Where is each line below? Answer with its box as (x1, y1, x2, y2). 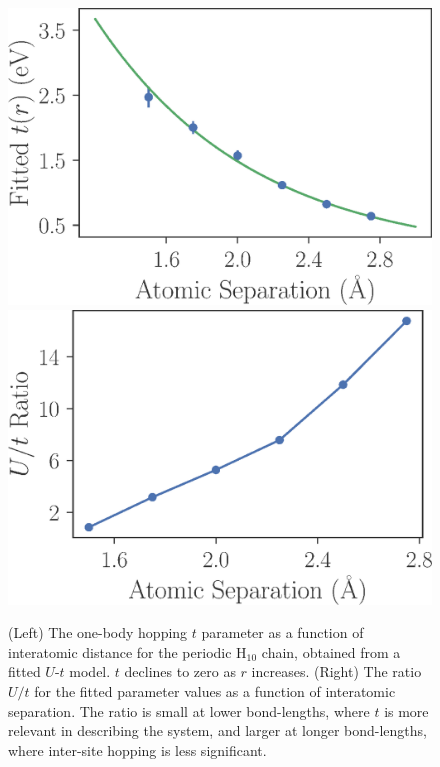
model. (69, 661, 111, 682)
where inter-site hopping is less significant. (8, 739, 267, 760)
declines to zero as (124, 661, 236, 682)
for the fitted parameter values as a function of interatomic (34, 681, 396, 702)
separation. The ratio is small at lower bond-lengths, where (8, 700, 370, 721)
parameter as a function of (201, 622, 364, 643)
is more (384, 700, 429, 721)
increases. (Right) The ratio (251, 661, 422, 682)
